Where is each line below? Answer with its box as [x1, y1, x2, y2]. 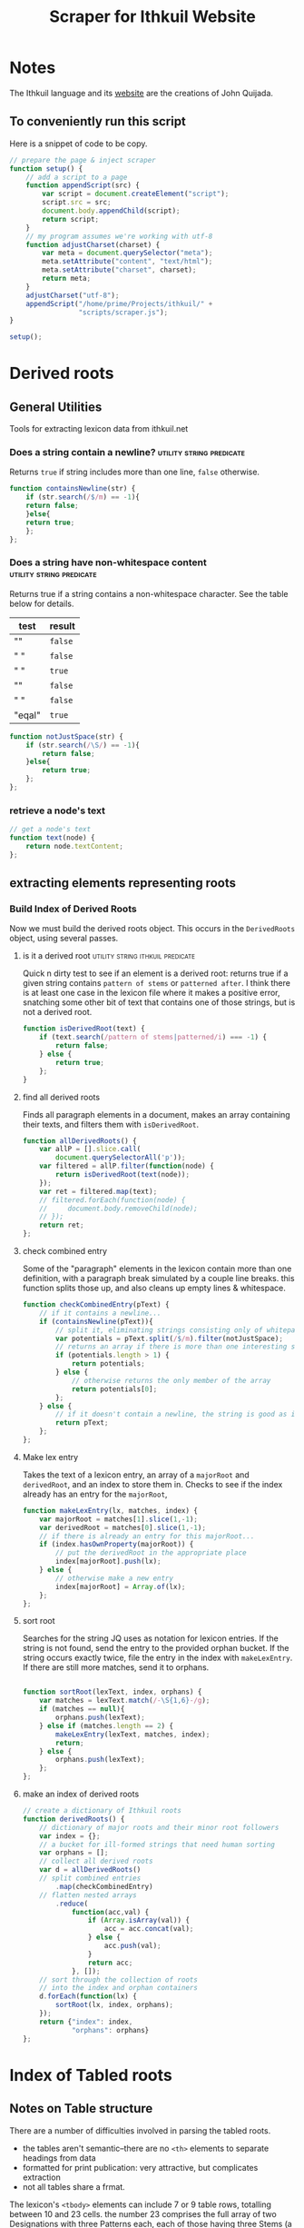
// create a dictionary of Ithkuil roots [22, 1806, 181, 1815]
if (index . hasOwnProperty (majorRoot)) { [39, 1540, 194, 1549]
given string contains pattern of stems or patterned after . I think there [22, 978, 290, 989]
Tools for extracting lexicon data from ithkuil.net [9, 423, 189, 434]
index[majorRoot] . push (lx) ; [55, 1557, 162, 1567]
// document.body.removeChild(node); [39, 1204, 198, 1213]
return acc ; [87, 1958, 133, 1967]
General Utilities [9, 399, 103, 414]
